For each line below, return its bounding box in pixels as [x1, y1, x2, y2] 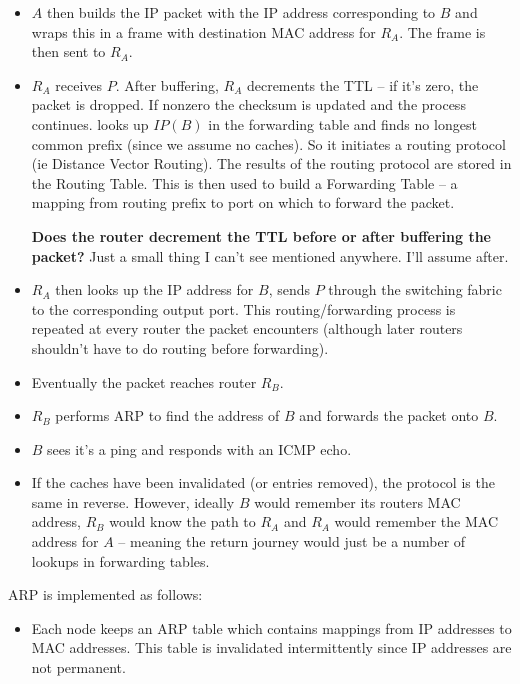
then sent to [31, 41, 106, 62]
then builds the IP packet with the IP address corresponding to [46, 2, 436, 22]
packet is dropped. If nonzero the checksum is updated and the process [31, 94, 466, 115]
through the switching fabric [328, 279, 502, 300]
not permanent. [31, 657, 126, 678]
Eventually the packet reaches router [31, 371, 257, 392]
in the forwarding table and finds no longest [208, 113, 477, 134]
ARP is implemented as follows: [8, 584, 203, 605]
